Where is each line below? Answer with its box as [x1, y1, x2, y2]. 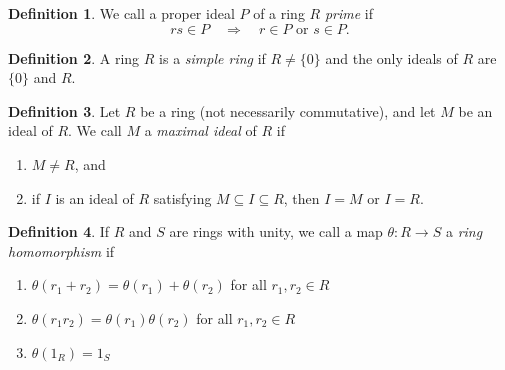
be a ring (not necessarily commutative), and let [140, 100, 436, 121]
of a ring [253, 3, 305, 23]
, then [283, 187, 320, 208]
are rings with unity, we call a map [169, 221, 383, 242]
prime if [324, 3, 373, 23]
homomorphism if [8, 240, 115, 261]
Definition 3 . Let [8, 100, 121, 121]
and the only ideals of [325, 47, 458, 68]
